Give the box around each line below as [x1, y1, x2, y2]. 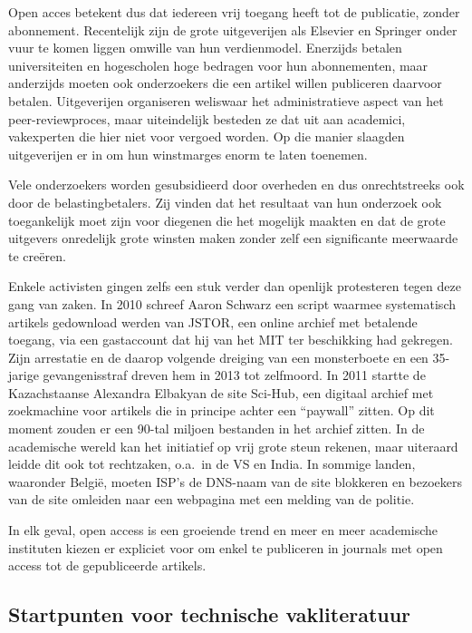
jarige [8, 365, 39, 385]
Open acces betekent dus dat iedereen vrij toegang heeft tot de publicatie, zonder [8, 3, 460, 21]
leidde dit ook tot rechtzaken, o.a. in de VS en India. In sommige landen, [8, 454, 416, 473]
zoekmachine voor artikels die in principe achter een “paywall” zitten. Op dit [8, 401, 435, 420]
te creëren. [8, 246, 66, 265]
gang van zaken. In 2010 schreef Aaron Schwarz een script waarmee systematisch [8, 294, 456, 313]
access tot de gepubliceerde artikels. [8, 556, 207, 575]
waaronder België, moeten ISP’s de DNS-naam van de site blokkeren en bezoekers [8, 472, 463, 491]
